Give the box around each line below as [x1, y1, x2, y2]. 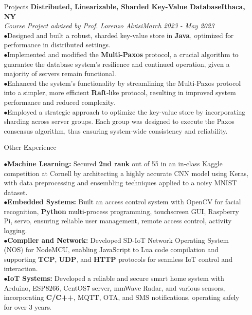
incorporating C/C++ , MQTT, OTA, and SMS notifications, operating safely [4, 292, 239, 302]
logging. [4, 225, 27, 236]
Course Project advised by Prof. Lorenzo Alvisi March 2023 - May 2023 [4, 20, 215, 31]
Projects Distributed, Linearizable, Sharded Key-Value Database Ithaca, [4, 1, 245, 11]
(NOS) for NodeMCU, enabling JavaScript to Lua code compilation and [4, 244, 219, 255]
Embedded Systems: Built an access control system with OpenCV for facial [7, 197, 241, 207]
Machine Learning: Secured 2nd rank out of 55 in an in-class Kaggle [7, 158, 223, 168]
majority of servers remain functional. [4, 68, 116, 79]
